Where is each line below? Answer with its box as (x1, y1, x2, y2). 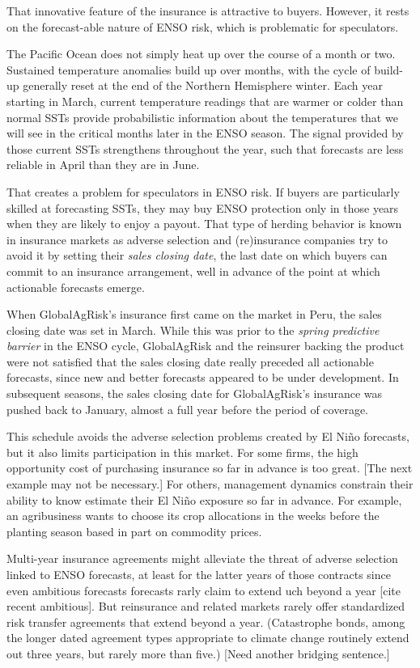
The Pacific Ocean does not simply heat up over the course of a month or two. (6, 45, 396, 62)
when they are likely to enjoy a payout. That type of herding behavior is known (6, 215, 402, 232)
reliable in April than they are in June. (6, 156, 200, 173)
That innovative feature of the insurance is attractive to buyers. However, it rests (6, 2, 409, 19)
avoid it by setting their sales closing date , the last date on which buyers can (6, 247, 388, 264)
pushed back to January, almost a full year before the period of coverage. (6, 400, 369, 417)
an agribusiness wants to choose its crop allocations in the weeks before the (6, 507, 380, 524)
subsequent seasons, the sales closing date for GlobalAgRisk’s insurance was (6, 385, 383, 402)
